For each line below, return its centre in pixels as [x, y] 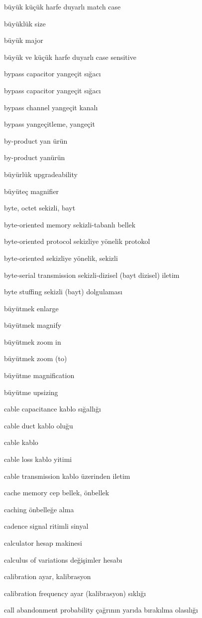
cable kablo [21, 442]
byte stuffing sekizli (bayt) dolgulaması [63, 292]
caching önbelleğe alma [39, 509]
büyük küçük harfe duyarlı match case [62, 6]
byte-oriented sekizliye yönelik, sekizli [61, 258]
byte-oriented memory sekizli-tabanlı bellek [70, 224]
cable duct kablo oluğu [39, 425]
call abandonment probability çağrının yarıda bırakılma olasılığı [101, 610]
